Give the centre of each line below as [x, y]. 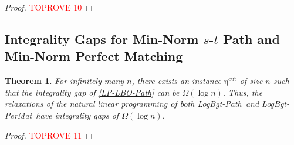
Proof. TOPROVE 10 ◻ [49, 7]
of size [251, 81]
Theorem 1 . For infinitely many [65, 81]
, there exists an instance [176, 81]
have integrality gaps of [77, 115]
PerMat [18, 115]
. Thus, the [243, 92]
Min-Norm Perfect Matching [94, 56]
